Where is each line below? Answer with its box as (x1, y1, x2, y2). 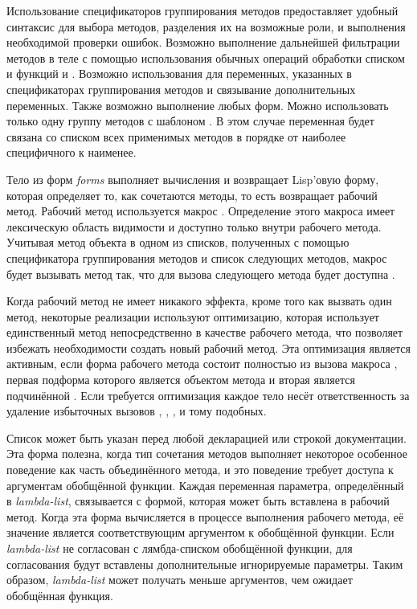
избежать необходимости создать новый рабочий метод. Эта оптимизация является (6, 339, 411, 356)
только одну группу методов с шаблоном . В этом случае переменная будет (6, 112, 374, 129)
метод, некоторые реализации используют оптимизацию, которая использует (6, 308, 379, 325)
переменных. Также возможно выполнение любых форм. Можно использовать (6, 96, 389, 113)
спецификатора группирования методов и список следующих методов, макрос (6, 249, 387, 266)
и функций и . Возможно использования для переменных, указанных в (6, 65, 352, 82)
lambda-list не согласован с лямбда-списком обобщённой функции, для (6, 540, 353, 556)
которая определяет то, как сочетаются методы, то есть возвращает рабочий (6, 186, 378, 203)
